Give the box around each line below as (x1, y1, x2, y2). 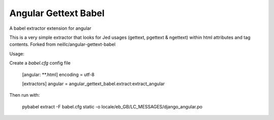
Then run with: (9, 92, 40, 98)
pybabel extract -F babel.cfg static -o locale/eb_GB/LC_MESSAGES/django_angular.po (22, 103, 202, 109)
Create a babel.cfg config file (9, 60, 71, 66)
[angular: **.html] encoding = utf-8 (22, 71, 95, 78)
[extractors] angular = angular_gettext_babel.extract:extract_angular (22, 81, 165, 87)
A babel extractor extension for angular (9, 25, 91, 31)
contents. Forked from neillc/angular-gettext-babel (9, 41, 116, 47)
